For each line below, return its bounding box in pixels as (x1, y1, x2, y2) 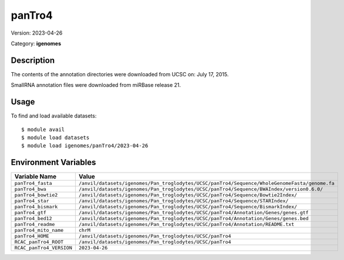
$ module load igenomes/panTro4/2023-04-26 (21, 143, 149, 149)
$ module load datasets (21, 134, 90, 141)
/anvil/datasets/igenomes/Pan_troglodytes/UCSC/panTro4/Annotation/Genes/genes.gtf (78, 210, 309, 216)
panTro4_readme (14, 221, 55, 228)
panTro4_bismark (14, 204, 58, 210)
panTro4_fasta (14, 180, 52, 187)
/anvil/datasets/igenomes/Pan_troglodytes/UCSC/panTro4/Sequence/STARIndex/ (78, 198, 289, 204)
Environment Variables (11, 157, 96, 167)
